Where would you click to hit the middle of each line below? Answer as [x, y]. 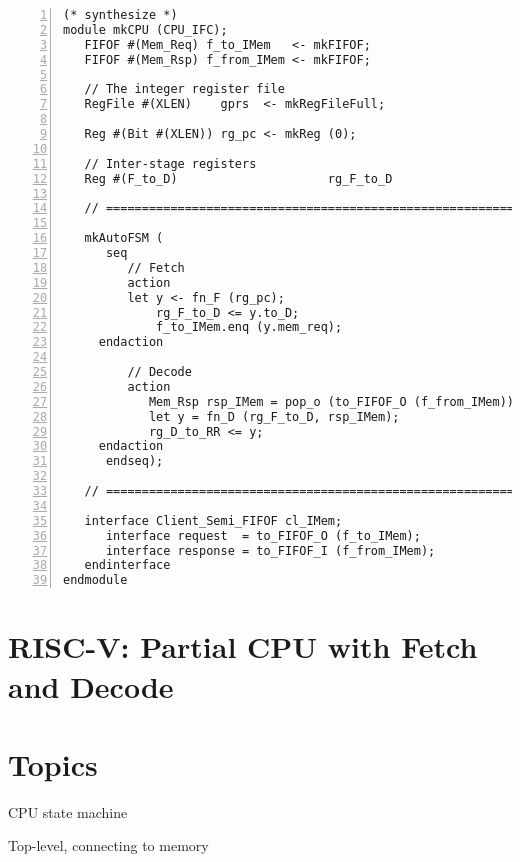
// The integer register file [184, 89]
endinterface [127, 565]
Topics [53, 763]
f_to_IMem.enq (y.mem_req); [249, 327]
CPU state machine [68, 811]
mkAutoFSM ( [124, 238]
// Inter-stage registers [170, 163]
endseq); [134, 461]
